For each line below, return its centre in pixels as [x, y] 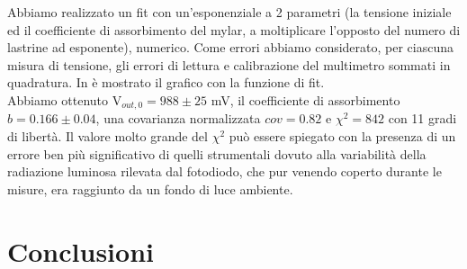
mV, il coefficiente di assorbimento [305, 99]
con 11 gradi [422, 118]
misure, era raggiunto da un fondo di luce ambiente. [150, 188]
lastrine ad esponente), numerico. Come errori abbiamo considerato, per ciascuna [231, 47]
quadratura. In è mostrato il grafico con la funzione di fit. [166, 82]
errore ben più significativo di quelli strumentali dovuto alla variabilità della [217, 153]
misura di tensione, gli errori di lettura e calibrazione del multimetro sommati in [229, 64]
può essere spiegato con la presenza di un [342, 136]
